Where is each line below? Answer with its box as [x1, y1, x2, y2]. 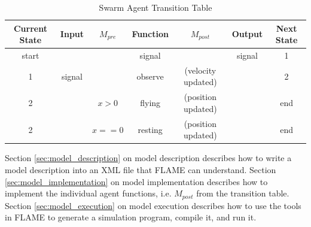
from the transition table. [196, 187, 289, 199]
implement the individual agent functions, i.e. [5, 187, 172, 199]
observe [136, 69, 164, 82]
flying [140, 96, 161, 109]
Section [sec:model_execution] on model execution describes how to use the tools [5, 199, 301, 211]
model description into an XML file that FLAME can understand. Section [5, 164, 276, 176]
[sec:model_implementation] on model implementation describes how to [5, 175, 268, 187]
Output [231, 28, 263, 40]
